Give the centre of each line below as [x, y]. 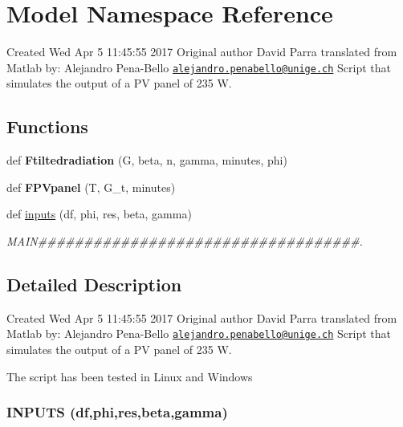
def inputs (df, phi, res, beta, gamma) [99, 214]
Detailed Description [94, 284]
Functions [47, 126]
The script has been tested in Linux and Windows [130, 376]
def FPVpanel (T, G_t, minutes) [91, 187]
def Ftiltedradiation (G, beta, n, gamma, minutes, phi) [147, 160]
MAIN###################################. [185, 240]
